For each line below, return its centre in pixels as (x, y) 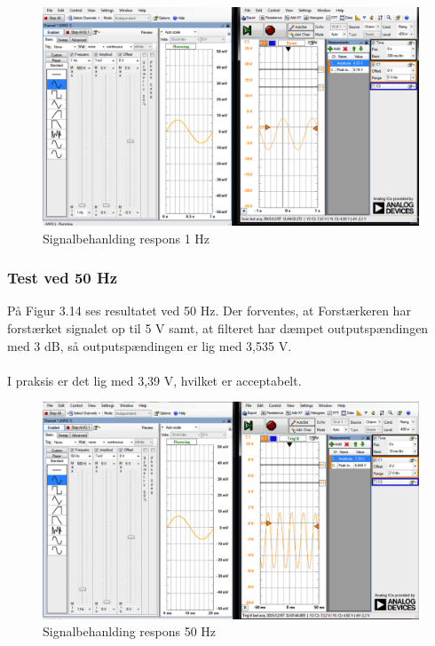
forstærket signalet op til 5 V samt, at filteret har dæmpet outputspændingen (218, 327)
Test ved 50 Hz (63, 278)
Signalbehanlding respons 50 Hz (130, 631)
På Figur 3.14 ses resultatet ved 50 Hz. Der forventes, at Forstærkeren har (209, 311)
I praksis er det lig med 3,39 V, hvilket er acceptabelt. (154, 380)
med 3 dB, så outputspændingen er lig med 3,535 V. (150, 345)
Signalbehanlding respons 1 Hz (127, 238)
